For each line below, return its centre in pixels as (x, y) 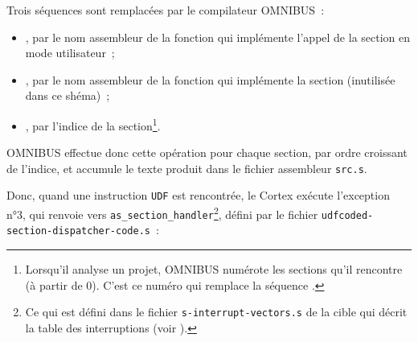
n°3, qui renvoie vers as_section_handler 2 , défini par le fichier (162, 213)
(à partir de (54, 284)
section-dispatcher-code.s (78, 231)
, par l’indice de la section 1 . (93, 124)
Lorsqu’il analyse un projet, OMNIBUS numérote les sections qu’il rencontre (214, 269)
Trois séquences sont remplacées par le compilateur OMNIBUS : (166, 10)
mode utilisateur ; (70, 53)
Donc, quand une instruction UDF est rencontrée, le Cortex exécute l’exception (198, 195)
